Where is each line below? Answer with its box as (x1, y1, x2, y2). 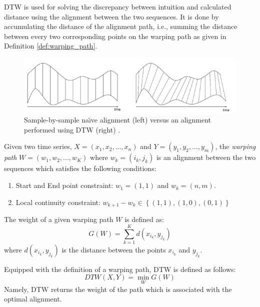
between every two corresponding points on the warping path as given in (4, 30, 226, 41)
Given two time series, (4, 141, 72, 151)
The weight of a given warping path (4, 214, 113, 224)
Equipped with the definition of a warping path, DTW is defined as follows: (4, 263, 236, 274)
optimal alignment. (4, 293, 62, 304)
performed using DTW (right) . (24, 124, 120, 134)
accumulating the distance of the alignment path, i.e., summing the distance (4, 21, 237, 31)
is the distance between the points (61, 244, 166, 254)
